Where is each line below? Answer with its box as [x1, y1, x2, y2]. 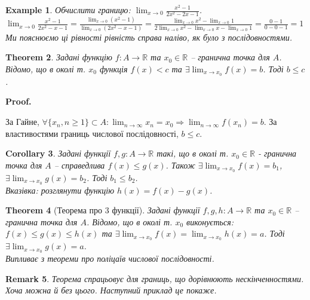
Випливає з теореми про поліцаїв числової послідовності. [5, 252, 214, 265]
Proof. [5, 95, 32, 108]
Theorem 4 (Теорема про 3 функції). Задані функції [5, 204, 200, 216]
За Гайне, [5, 115, 39, 128]
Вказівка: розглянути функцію [5, 183, 115, 196]
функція [99, 63, 128, 75]
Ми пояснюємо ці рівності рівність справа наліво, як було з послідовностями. [5, 30, 293, 43]
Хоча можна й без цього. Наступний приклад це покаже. [5, 284, 217, 296]
